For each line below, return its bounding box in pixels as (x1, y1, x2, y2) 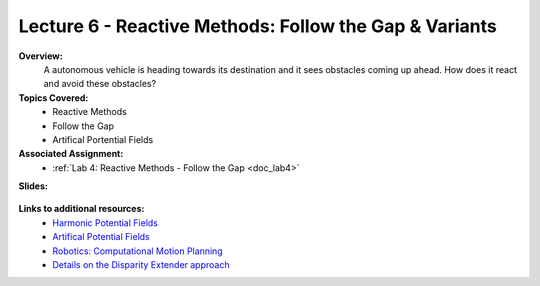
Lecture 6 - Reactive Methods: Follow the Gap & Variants (18, 15, 497, 37)
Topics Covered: (18, 91, 89, 104)
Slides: (18, 180, 49, 192)
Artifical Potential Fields (52, 231, 150, 243)
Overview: (18, 50, 64, 62)
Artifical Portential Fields (52, 133, 154, 145)
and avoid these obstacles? (43, 78, 157, 90)
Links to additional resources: (18, 203, 145, 215)
